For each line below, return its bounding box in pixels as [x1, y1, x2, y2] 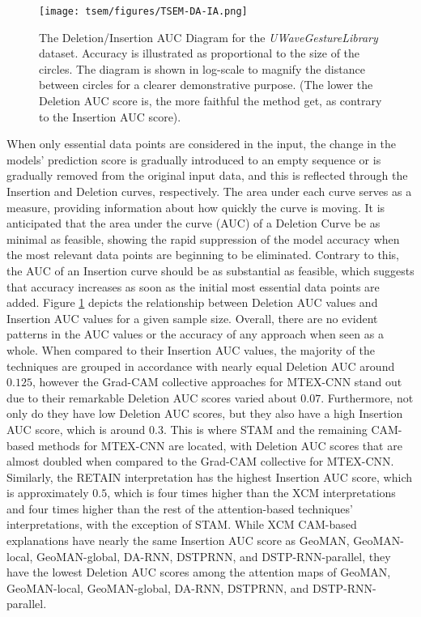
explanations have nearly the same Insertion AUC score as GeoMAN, [6, 532, 350, 549]
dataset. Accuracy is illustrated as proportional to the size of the [39, 45, 360, 62]
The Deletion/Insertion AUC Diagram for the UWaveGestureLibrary [39, 28, 378, 45]
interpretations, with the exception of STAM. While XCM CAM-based [6, 516, 357, 533]
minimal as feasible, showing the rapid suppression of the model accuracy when [6, 230, 400, 247]
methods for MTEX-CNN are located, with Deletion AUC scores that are [37, 436, 402, 453]
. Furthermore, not [321, 389, 414, 406]
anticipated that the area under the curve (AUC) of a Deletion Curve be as [6, 215, 381, 232]
